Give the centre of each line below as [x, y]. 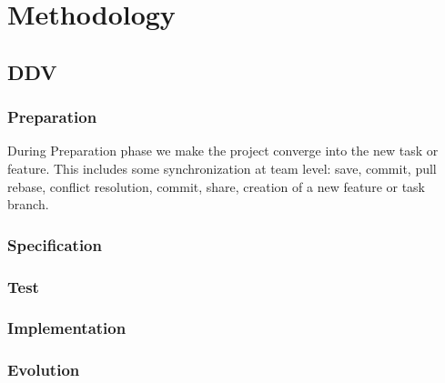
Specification [55, 244]
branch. [28, 204]
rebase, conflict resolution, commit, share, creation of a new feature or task [217, 186]
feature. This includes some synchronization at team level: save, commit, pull [222, 168]
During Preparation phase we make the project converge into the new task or [223, 151]
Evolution [44, 370]
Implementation [67, 328]
